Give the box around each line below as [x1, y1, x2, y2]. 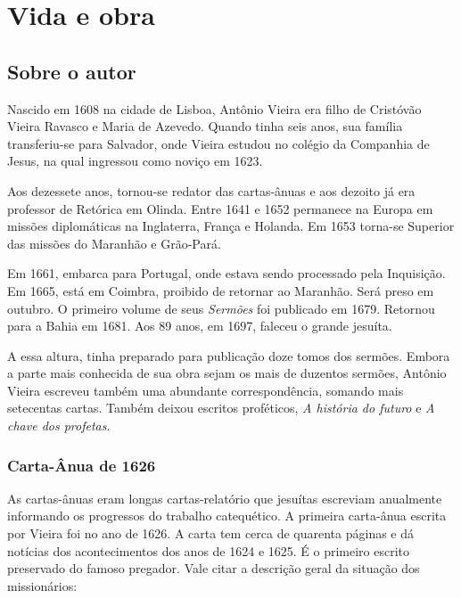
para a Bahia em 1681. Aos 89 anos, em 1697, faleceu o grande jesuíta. [7, 316, 392, 335]
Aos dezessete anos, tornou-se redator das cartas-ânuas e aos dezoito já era [7, 181, 416, 200]
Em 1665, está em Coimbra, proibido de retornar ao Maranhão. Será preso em [7, 281, 434, 299]
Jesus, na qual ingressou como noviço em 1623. [7, 152, 263, 170]
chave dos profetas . [7, 416, 111, 435]
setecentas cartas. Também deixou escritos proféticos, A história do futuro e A [7, 398, 435, 417]
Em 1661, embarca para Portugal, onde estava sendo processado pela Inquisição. [7, 264, 446, 283]
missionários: [7, 576, 78, 594]
